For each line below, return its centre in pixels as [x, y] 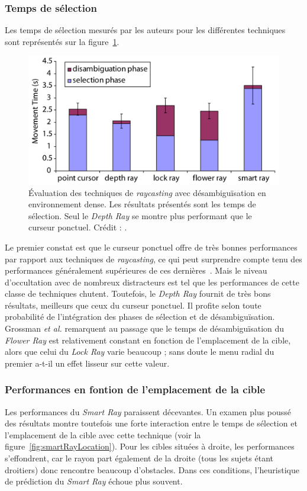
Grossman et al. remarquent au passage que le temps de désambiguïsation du [145, 328]
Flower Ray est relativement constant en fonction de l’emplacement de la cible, [148, 340]
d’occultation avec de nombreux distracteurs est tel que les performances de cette [152, 282]
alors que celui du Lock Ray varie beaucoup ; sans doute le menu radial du [140, 352]
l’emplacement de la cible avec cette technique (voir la [103, 434]
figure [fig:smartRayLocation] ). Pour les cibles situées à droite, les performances [150, 446]
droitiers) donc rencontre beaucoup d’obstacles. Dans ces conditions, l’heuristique [152, 469]
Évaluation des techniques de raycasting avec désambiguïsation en [147, 192]
